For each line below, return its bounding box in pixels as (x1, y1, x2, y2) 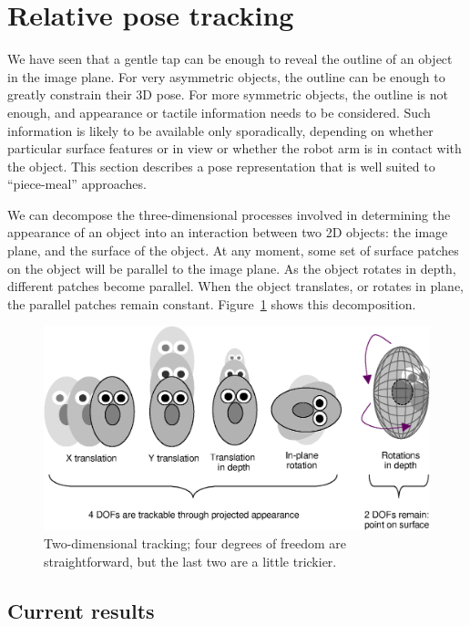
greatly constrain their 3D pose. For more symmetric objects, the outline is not (7, 85, 448, 104)
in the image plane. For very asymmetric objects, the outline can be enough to (7, 67, 445, 86)
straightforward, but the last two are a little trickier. (44, 551, 337, 570)
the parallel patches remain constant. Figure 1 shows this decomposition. (7, 294, 416, 313)
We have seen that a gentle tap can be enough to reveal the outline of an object (7, 49, 453, 68)
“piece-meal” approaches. (7, 174, 147, 193)
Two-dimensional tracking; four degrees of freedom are (44, 534, 347, 553)
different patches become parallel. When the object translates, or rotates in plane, (7, 276, 464, 296)
